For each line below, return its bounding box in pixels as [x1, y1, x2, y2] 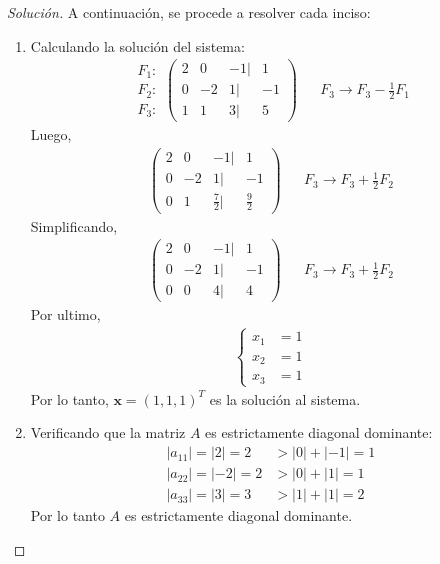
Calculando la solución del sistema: [30, 35, 245, 56]
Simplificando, [30, 215, 118, 236]
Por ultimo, [30, 304, 101, 325]
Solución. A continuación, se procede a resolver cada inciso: [7, 2, 371, 22]
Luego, [30, 124, 72, 145]
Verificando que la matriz [30, 422, 186, 443]
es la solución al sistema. [209, 388, 361, 409]
